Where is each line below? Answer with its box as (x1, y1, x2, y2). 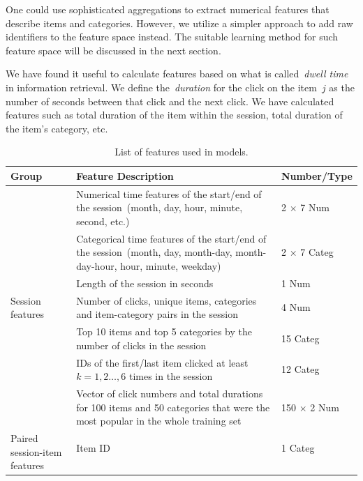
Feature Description (76, 168, 174, 183)
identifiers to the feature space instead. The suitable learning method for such (6, 29, 339, 44)
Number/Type (281, 168, 353, 183)
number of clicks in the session (76, 337, 207, 352)
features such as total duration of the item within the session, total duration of (6, 107, 343, 122)
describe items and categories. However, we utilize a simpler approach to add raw (6, 15, 353, 30)
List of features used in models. (114, 144, 249, 159)
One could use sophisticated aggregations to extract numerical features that (6, 2, 329, 16)
